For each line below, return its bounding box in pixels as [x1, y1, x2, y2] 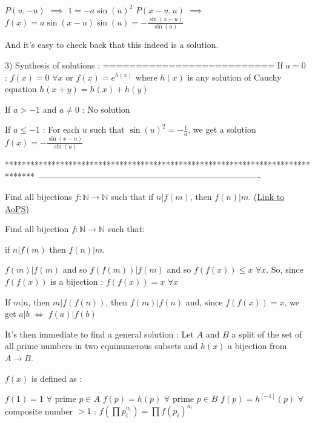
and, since [185, 295, 223, 308]
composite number [5, 404, 73, 417]
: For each [42, 123, 80, 136]
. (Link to [248, 190, 285, 203]
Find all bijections [5, 190, 72, 203]
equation [5, 82, 37, 95]
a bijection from [228, 339, 287, 352]
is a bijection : [50, 275, 104, 288]
